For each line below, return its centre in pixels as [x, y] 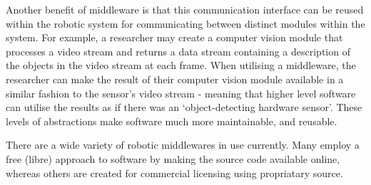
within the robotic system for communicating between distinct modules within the [185, 23]
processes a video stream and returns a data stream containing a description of [178, 51]
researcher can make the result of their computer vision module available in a [175, 79]
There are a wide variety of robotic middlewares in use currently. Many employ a [183, 145]
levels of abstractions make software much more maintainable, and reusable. [172, 121]
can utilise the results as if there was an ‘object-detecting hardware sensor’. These [184, 107]
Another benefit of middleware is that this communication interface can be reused [185, 9]
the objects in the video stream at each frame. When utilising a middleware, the [181, 65]
